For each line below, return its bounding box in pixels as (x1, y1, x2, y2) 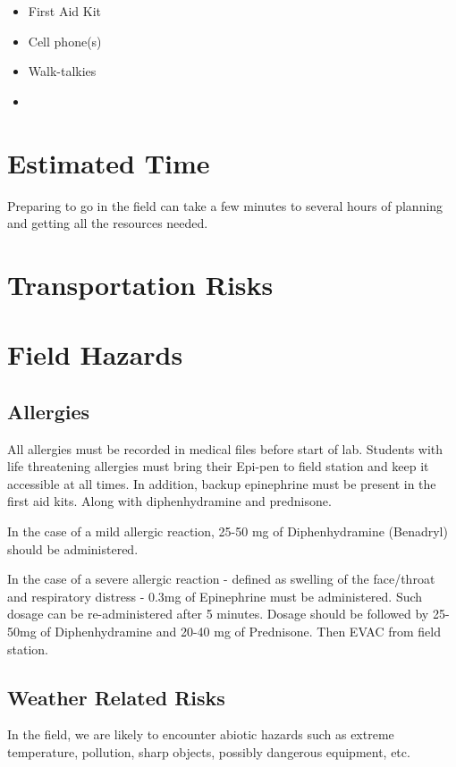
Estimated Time (7, 144, 210, 181)
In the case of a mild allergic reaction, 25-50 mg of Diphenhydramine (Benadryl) (7, 522, 448, 541)
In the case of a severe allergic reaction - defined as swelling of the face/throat (7, 569, 435, 588)
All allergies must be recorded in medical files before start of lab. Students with (7, 439, 443, 458)
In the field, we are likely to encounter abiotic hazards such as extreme (7, 725, 394, 744)
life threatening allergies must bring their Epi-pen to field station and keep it (7, 457, 429, 476)
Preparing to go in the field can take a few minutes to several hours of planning (7, 196, 443, 215)
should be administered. (7, 539, 139, 558)
